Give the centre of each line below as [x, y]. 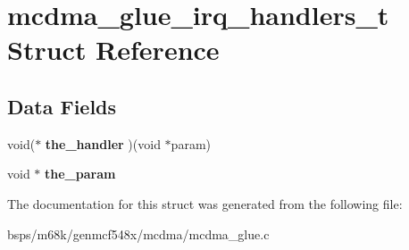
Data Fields [62, 106]
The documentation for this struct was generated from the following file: [205, 203]
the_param [80, 174]
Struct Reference [113, 50]
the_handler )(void [103, 143]
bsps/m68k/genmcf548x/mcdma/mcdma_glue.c [138, 233]
